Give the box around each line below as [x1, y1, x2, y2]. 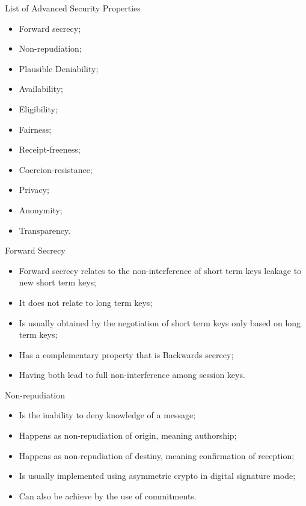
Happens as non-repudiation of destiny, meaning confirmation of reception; [19, 449, 295, 462]
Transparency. [19, 224, 71, 236]
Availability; [19, 82, 63, 95]
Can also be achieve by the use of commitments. [19, 489, 197, 502]
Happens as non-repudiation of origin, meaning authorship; [19, 429, 237, 442]
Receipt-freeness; [19, 143, 81, 156]
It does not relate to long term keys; [19, 296, 153, 308]
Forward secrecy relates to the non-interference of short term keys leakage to [19, 264, 302, 276]
